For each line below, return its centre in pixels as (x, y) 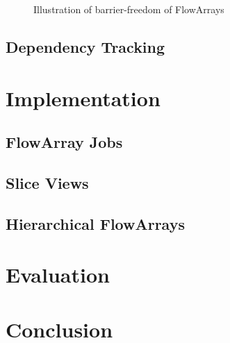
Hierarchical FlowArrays (95, 223)
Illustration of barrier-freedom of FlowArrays (129, 9)
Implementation (83, 98)
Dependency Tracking (85, 46)
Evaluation (58, 275)
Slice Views (47, 182)
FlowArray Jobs (64, 142)
